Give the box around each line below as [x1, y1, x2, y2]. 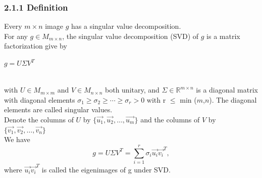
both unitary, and [105, 84, 160, 95]
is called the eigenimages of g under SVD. [41, 164, 171, 174]
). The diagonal [209, 94, 257, 105]
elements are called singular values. [4, 104, 113, 115]
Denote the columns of [4, 114, 74, 124]
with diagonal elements [4, 94, 75, 105]
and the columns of [140, 114, 200, 124]
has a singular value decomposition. [71, 21, 181, 31]
